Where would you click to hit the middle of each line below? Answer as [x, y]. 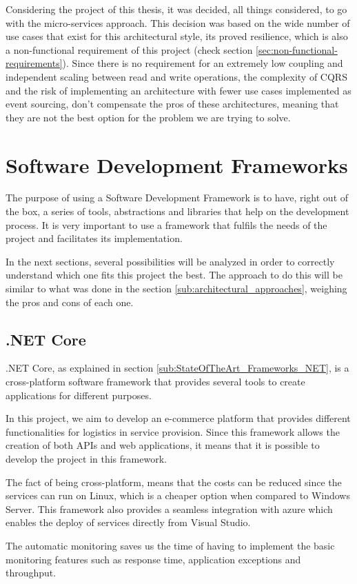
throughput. [31, 573]
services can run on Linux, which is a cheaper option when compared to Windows [178, 495]
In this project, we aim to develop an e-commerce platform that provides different [178, 418]
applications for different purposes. [79, 395]
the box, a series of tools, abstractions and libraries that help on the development [177, 211]
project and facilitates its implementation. [94, 238]
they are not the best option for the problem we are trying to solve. [148, 117]
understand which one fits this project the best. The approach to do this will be [174, 275]
